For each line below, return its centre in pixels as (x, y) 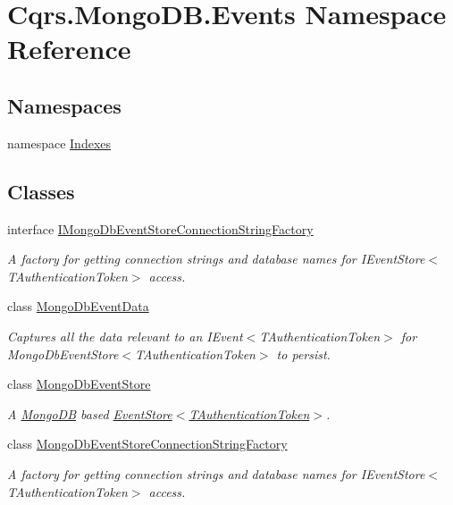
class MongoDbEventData (78, 306)
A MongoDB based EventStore (90, 413)
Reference (69, 49)
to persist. (303, 353)
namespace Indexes (59, 143)
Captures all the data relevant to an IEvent (125, 336)
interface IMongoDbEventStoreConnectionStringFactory (160, 228)
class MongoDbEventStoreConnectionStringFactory (147, 444)
